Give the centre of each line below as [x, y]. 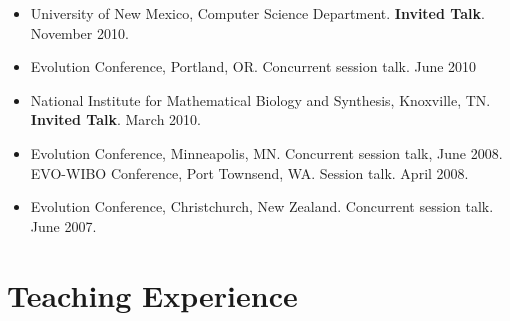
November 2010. [79, 32]
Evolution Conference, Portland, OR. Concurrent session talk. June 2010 [253, 66]
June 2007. [63, 225]
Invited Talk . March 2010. [115, 119]
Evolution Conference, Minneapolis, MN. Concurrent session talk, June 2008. [266, 152]
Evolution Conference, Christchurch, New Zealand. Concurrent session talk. [262, 206]
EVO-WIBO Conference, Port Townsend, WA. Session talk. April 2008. [249, 172]
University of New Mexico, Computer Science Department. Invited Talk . [257, 13]
